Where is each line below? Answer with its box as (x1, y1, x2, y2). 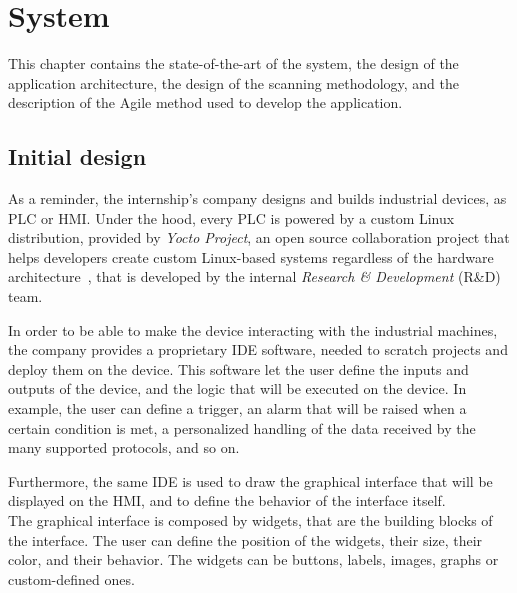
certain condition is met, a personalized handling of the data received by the (8, 417, 476, 438)
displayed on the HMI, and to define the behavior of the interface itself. (8, 490, 446, 511)
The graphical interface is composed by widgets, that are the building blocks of (8, 510, 493, 531)
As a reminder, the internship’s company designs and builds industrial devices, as (8, 188, 507, 209)
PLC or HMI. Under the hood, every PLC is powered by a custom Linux (8, 207, 455, 228)
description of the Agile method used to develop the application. (8, 92, 403, 113)
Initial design (8, 141, 147, 172)
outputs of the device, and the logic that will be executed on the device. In (8, 378, 467, 399)
